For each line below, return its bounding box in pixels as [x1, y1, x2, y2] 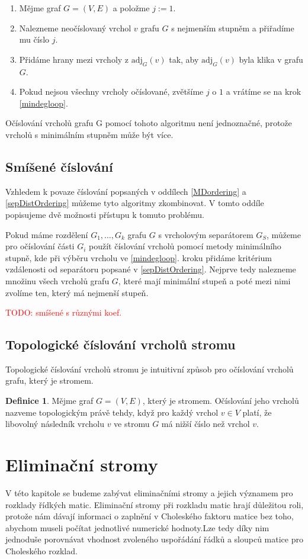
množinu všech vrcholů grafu [5, 274, 110, 287]
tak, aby [169, 53, 199, 65]
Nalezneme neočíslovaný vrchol [19, 21, 131, 34]
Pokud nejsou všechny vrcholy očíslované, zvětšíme [19, 85, 204, 98]
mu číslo [19, 33, 50, 46]
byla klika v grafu [239, 53, 303, 65]
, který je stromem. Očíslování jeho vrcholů [142, 394, 299, 407]
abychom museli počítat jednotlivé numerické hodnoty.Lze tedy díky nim [5, 521, 269, 534]
